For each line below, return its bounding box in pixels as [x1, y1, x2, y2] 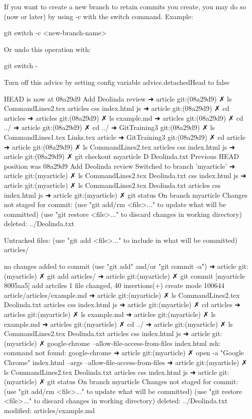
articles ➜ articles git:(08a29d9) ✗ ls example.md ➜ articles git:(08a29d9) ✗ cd [4, 112, 243, 123]
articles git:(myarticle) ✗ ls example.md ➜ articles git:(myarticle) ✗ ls [4, 309, 216, 319]
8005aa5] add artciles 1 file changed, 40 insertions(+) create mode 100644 [4, 280, 225, 290]
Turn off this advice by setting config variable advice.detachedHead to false [4, 77, 229, 87]
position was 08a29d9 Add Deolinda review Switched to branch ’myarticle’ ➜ [4, 160, 235, 171]
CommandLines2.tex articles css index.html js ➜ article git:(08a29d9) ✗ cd [4, 103, 229, 113]
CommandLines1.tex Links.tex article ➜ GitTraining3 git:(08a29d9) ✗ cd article [4, 131, 246, 142]
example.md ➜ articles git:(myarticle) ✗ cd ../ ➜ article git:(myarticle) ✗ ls [4, 318, 233, 329]
